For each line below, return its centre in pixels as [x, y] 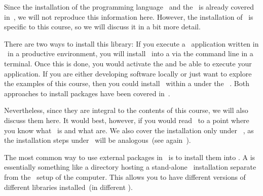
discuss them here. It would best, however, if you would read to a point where [127, 120]
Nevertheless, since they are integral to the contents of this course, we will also [126, 110]
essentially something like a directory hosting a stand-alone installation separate [130, 167]
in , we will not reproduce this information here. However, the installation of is [129, 16]
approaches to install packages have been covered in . [87, 93]
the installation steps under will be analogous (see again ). [98, 140]
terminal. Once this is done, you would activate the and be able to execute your [128, 63]
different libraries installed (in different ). [68, 187]
